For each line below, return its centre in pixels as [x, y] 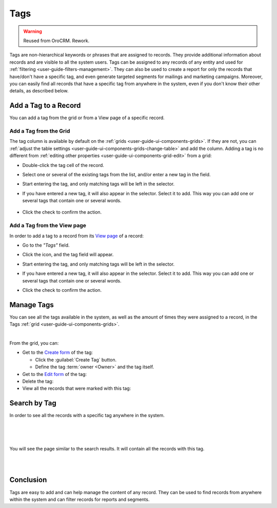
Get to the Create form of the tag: [58, 352]
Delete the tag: [38, 381]
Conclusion [28, 480]
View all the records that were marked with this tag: [77, 388]
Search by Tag [33, 403]
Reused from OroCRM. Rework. [56, 41]
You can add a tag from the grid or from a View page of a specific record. [87, 118]
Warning [33, 31]
